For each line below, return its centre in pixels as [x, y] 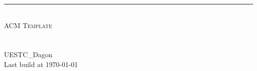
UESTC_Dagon [28, 54]
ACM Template [28, 25]
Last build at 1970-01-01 [41, 64]
